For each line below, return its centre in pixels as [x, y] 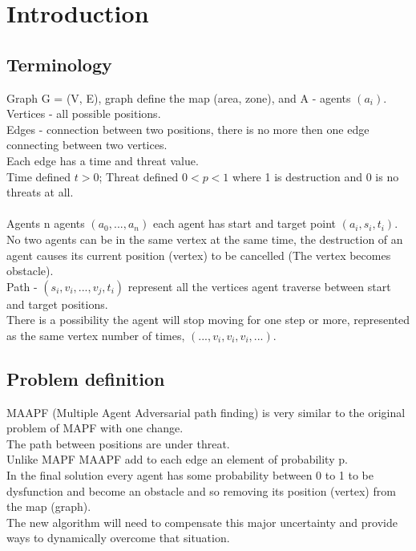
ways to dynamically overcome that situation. [118, 538]
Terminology [59, 64]
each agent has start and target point [244, 223]
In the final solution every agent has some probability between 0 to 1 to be [190, 475]
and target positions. [57, 304]
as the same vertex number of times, [96, 335]
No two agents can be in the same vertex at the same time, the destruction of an [205, 239]
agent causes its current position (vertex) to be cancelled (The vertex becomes [199, 255]
